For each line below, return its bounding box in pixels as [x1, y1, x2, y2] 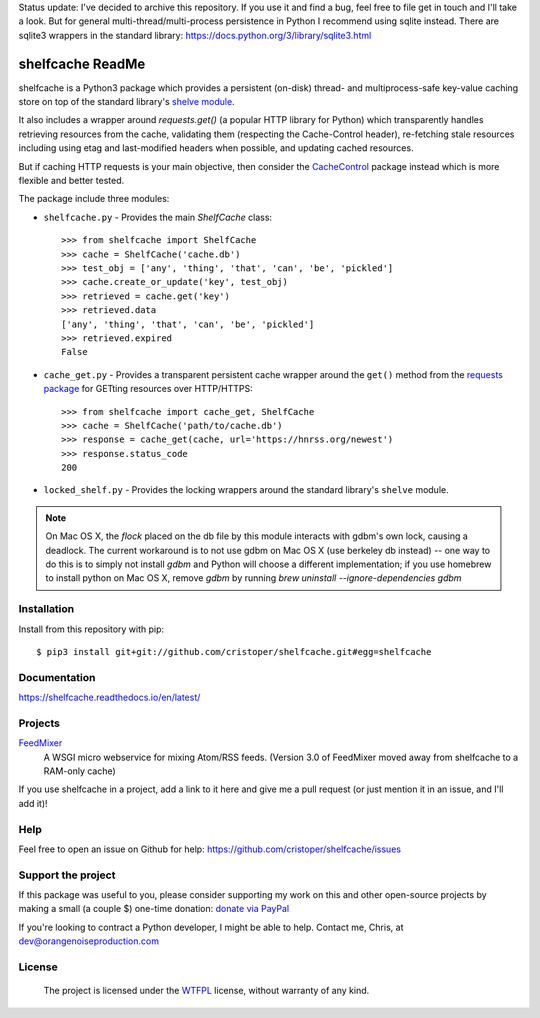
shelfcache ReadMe [18, 55, 146, 72]
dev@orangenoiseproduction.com [18, 935, 160, 947]
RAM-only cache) [43, 765, 117, 777]
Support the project [18, 868, 116, 882]
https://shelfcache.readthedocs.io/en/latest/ [18, 691, 201, 704]
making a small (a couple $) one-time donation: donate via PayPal [18, 903, 290, 915]
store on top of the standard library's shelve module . [18, 96, 235, 108]
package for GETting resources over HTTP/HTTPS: [43, 383, 254, 395]
